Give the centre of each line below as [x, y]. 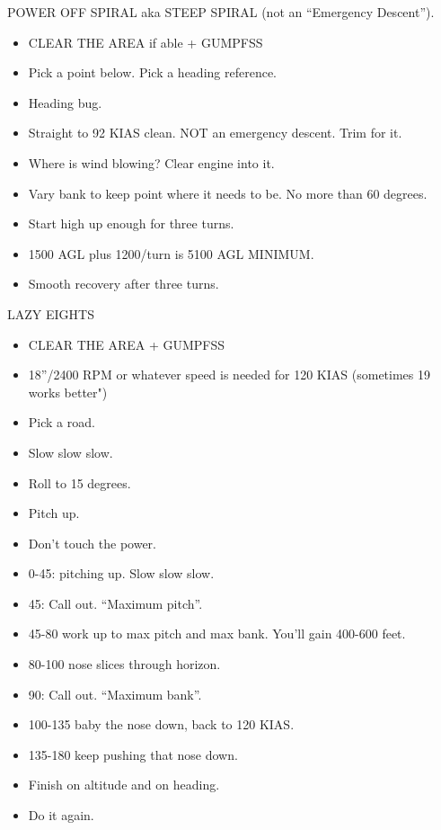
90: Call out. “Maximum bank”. [115, 694]
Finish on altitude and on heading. [124, 785]
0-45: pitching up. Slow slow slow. [121, 573]
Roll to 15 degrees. [79, 482]
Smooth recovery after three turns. [123, 284]
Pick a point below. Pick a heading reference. [152, 72]
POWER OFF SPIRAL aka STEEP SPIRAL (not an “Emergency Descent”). [221, 12]
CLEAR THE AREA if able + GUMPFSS [146, 42]
